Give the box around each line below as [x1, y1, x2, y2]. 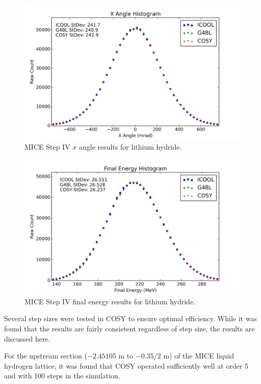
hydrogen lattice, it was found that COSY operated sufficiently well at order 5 [4, 360, 249, 371]
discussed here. [4, 333, 50, 344]
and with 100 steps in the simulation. [4, 370, 120, 381]
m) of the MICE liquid [163, 350, 234, 361]
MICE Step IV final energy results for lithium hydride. [24, 296, 195, 306]
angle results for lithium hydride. [79, 141, 182, 152]
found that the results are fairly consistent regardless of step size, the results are [4, 323, 255, 333]
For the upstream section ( [4, 350, 87, 361]
